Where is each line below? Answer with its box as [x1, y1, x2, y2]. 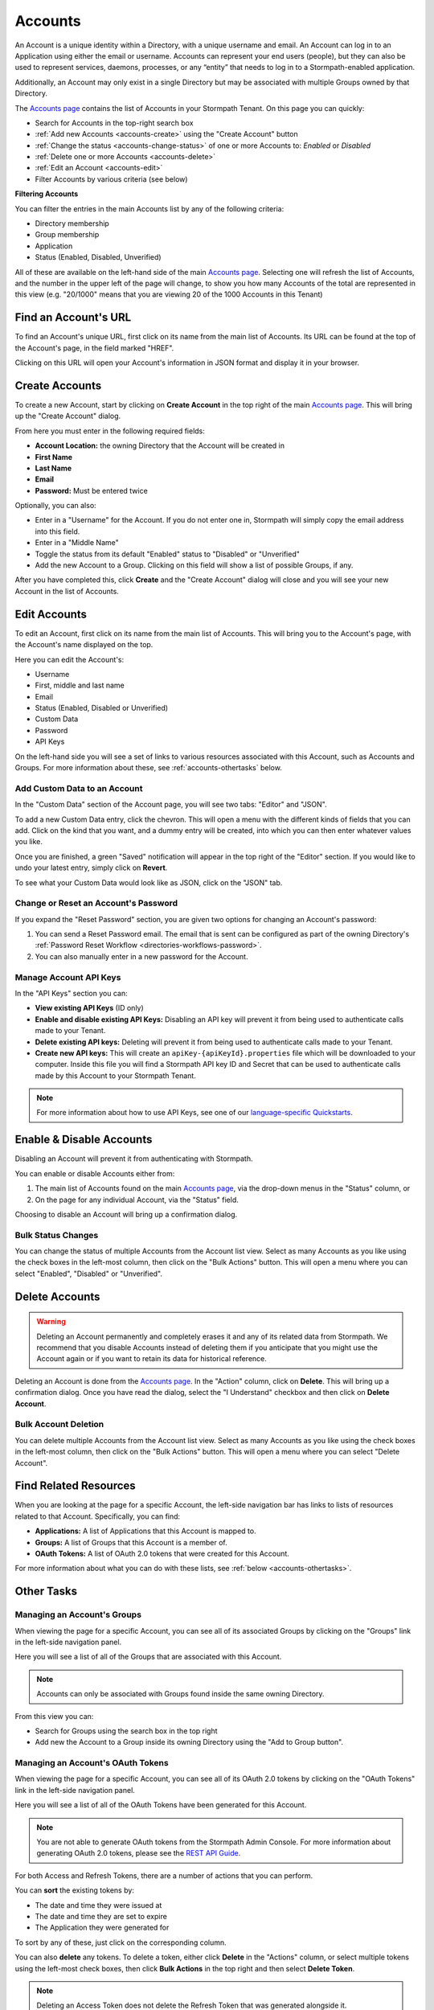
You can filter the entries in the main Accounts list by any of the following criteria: [14, 203, 285, 213]
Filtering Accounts [14, 189, 79, 199]
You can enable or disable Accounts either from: [14, 1168, 175, 1178]
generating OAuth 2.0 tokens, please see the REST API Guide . [36, 1848, 241, 1858]
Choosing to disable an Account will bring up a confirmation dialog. [14, 1209, 238, 1219]
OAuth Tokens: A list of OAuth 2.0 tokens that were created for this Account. [35, 1549, 289, 1558]
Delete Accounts [14, 1290, 100, 1303]
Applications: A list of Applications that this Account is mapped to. [35, 1526, 256, 1536]
